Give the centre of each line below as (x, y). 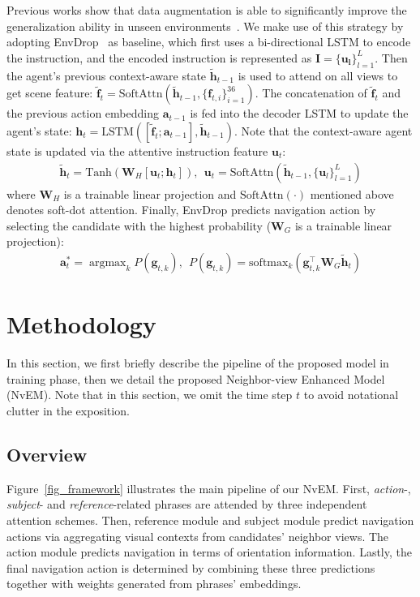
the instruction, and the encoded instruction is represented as (159, 57)
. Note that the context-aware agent (323, 130)
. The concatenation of (311, 93)
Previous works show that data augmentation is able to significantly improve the (207, 10)
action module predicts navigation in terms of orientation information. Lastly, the (209, 552)
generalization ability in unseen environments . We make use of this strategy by (205, 26)
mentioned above (352, 193)
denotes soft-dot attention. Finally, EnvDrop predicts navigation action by (191, 210)
